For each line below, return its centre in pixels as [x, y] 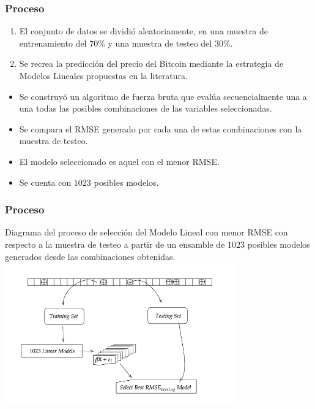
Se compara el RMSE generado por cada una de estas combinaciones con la [161, 128]
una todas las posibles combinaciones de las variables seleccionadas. [146, 108]
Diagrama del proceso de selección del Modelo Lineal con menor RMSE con [146, 232]
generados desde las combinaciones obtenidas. [90, 256]
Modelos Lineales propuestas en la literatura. [103, 75]
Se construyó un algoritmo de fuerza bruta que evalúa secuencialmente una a [163, 96]
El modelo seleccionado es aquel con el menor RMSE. [119, 161]
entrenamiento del [53, 43]
